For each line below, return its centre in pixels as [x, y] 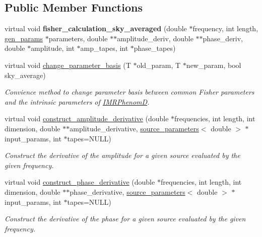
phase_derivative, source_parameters [127, 191]
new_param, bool [214, 65]
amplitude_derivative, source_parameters [134, 128]
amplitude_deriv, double [155, 38]
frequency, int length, [225, 28]
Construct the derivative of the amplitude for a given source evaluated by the [122, 155]
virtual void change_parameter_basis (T [68, 65]
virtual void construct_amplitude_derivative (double [87, 118]
